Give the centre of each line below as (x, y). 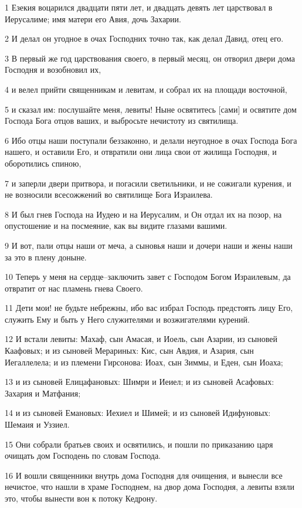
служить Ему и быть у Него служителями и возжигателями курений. (127, 319)
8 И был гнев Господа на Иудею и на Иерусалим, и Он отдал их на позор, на (143, 214)
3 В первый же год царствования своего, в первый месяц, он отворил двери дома (150, 58)
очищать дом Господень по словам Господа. (83, 455)
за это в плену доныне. (46, 257)
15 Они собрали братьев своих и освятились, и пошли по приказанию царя (139, 444)
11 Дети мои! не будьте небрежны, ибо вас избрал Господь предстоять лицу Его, (149, 308)
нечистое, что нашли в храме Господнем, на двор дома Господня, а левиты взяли (150, 487)
